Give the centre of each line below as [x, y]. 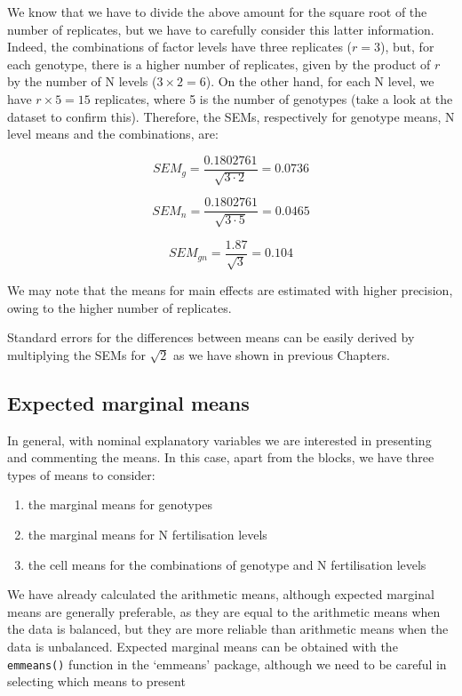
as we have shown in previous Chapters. [282, 354]
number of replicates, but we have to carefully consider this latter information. [221, 29]
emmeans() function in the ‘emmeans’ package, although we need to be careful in [227, 664]
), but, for [407, 47]
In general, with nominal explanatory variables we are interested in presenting [219, 440]
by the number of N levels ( [82, 81]
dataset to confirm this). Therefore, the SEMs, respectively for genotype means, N [231, 116]
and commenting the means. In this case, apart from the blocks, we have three [221, 457]
